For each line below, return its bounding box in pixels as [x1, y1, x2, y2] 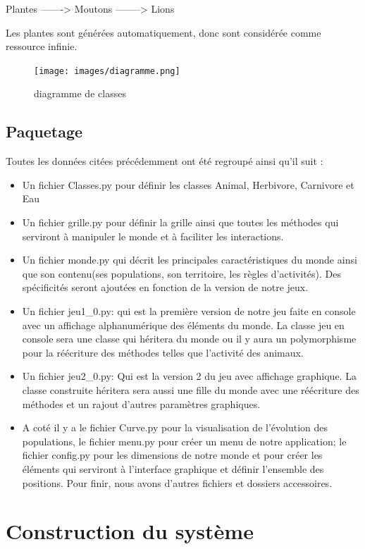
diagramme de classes [34, 86, 126, 101]
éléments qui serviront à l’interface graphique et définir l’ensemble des [22, 461, 324, 476]
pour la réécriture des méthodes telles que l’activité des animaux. [22, 345, 304, 359]
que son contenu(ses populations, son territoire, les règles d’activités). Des [22, 266, 341, 280]
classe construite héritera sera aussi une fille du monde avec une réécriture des [22, 382, 359, 397]
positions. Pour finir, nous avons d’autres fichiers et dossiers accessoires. [22, 475, 333, 490]
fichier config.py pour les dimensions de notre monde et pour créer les [22, 448, 323, 462]
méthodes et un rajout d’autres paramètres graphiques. [22, 396, 261, 411]
